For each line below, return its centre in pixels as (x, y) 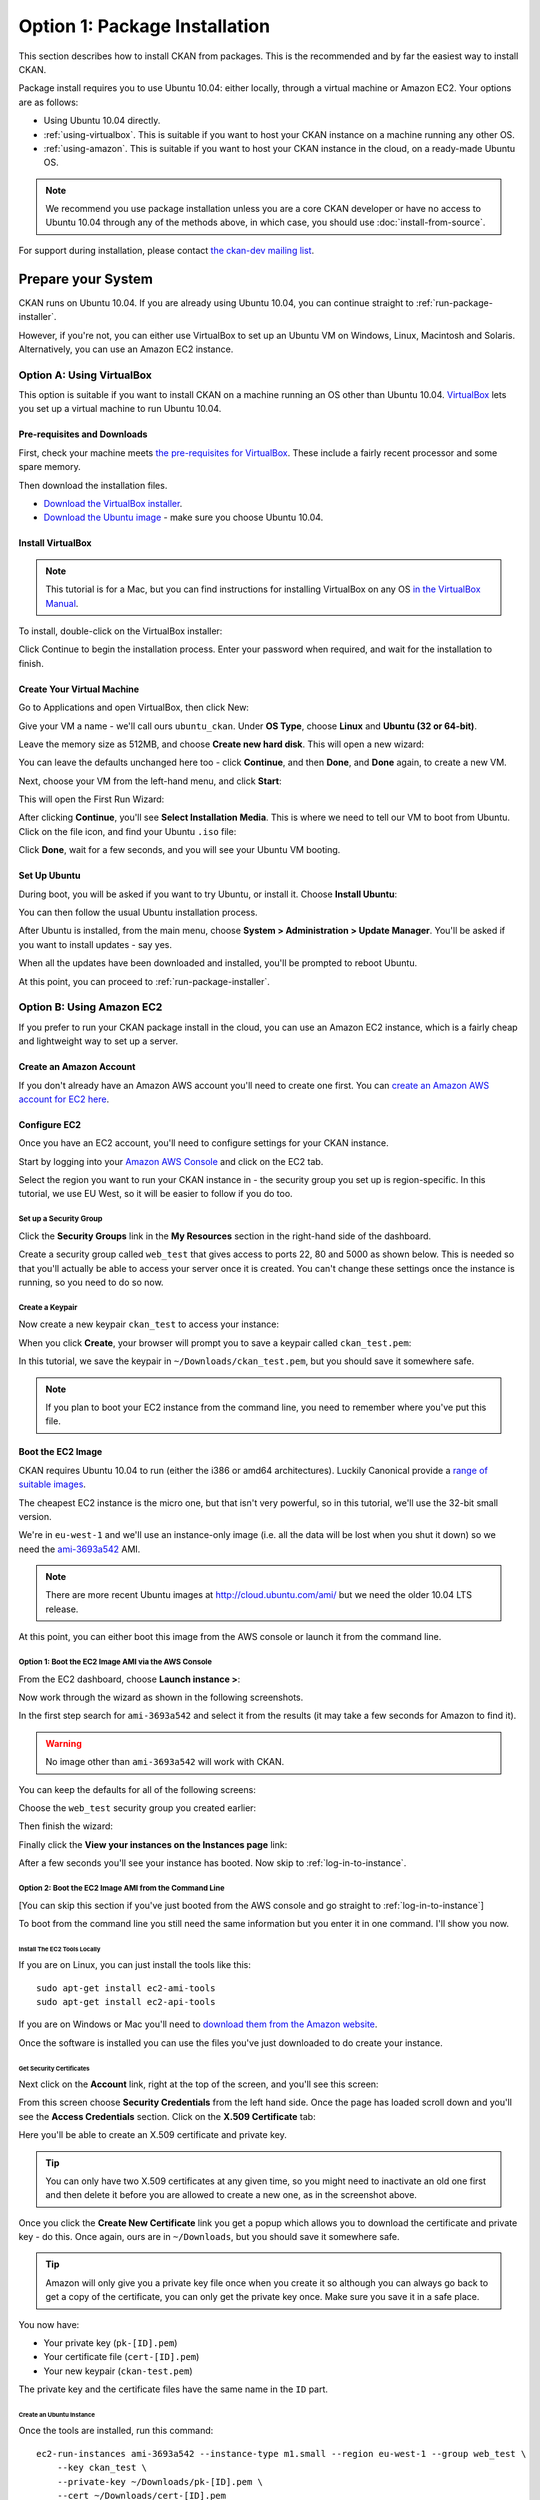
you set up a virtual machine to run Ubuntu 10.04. (120, 409)
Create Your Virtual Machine (79, 689)
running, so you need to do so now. (91, 1282)
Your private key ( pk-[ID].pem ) (110, 2343)
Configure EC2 (50, 1124)
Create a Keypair (48, 1307)
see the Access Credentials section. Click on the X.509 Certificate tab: (167, 2116)
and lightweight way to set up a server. (98, 1041)
